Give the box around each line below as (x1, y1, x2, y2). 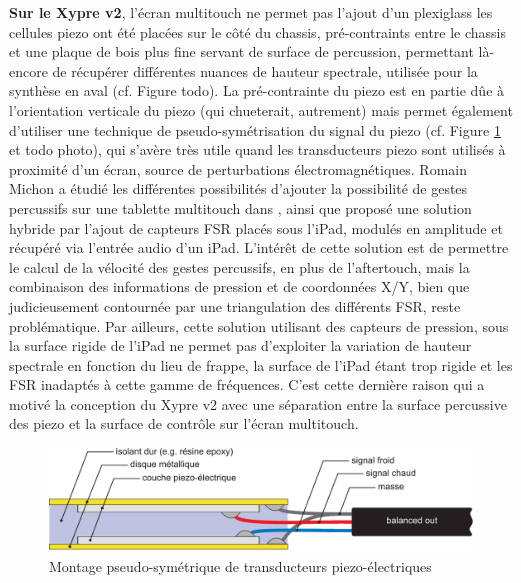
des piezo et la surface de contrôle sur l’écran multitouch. (9, 413, 359, 434)
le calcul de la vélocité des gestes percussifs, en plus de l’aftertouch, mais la (9, 256, 470, 277)
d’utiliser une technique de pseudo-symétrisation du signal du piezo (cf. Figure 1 (9, 119, 501, 140)
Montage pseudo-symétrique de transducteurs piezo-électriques (49, 556, 432, 576)
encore (9, 60, 48, 81)
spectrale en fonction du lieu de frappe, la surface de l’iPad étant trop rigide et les (9, 354, 513, 375)
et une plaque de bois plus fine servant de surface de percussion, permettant (9, 41, 474, 62)
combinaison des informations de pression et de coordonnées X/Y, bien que (9, 276, 470, 297)
